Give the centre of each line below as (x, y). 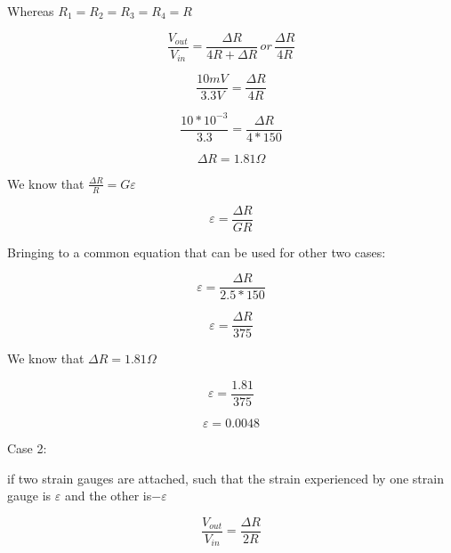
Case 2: (27, 448)
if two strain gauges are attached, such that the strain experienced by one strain (225, 478)
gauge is (29, 496)
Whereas (31, 11)
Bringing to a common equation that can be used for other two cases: (197, 252)
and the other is (108, 496)
